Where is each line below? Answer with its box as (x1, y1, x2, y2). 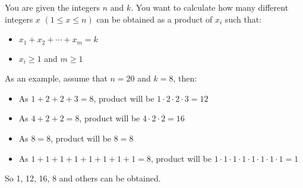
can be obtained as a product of (96, 12, 213, 25)
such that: (225, 12, 262, 25)
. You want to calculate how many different (131, 1, 289, 13)
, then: (173, 72, 197, 84)
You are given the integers (5, 1, 100, 13)
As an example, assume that (5, 72, 108, 84)
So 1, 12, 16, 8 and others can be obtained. (5, 172, 161, 184)
